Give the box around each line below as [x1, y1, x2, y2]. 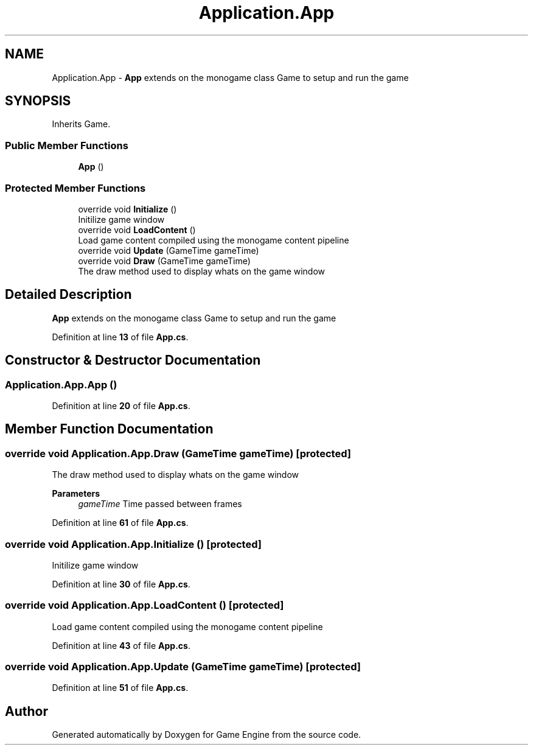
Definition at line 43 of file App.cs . [52, 640, 190, 651]
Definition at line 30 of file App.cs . [52, 578, 190, 589]
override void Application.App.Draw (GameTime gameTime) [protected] [5, 447, 351, 460]
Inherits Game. [52, 119, 111, 130]
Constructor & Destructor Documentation [5, 352, 261, 368]
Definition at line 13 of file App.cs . [52, 331, 189, 342]
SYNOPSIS [5, 93, 71, 109]
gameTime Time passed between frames [78, 499, 242, 510]
